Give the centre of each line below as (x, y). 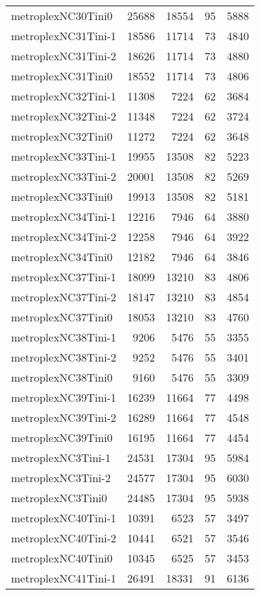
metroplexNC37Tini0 (62, 317)
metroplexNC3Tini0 (59, 498)
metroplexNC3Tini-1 (61, 458)
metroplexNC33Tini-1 (64, 156)
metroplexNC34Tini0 (62, 257)
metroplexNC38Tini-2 (64, 357)
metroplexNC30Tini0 (62, 16)
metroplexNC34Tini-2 (64, 237)
